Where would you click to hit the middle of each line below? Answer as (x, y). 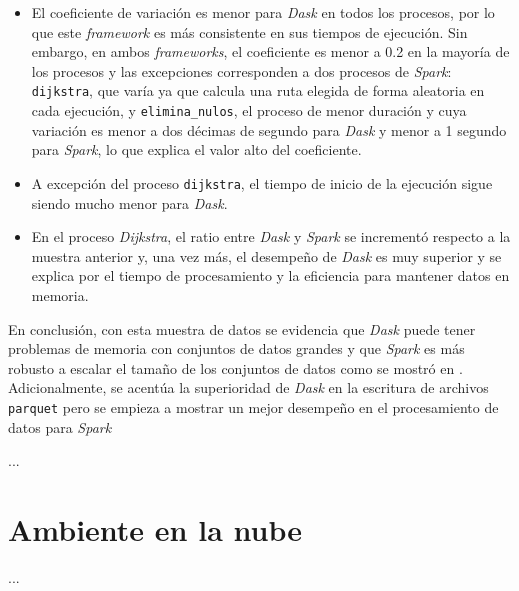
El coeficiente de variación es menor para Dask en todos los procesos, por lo (263, 12)
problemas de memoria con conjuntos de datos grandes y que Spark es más (236, 348)
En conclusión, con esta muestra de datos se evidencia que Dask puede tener (242, 328)
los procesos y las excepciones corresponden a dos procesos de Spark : (241, 70)
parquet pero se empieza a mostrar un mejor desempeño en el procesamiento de (253, 406)
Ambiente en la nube (155, 528)
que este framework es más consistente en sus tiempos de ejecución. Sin (249, 31)
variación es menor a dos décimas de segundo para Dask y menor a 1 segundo (269, 129)
